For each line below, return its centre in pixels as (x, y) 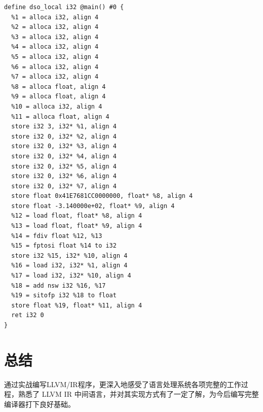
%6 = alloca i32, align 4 (55, 67)
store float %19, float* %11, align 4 (77, 305)
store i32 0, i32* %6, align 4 (64, 176)
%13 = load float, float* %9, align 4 (77, 226)
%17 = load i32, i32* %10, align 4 (71, 276)
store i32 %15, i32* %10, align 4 (69, 255)
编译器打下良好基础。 (40, 404)
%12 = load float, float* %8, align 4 (77, 216)
